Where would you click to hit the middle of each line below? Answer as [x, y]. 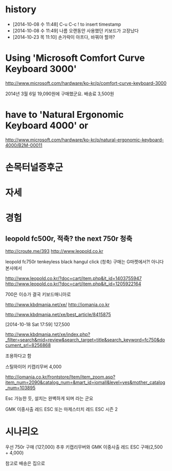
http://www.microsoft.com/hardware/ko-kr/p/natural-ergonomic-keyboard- [85, 140]
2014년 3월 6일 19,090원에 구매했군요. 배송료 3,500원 [60, 94]
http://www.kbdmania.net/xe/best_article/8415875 [58, 315]
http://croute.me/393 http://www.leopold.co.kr [54, 251]
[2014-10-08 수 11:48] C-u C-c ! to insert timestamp [67, 24]
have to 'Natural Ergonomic [64, 115]
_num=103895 [20, 388]
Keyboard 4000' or [47, 126]
